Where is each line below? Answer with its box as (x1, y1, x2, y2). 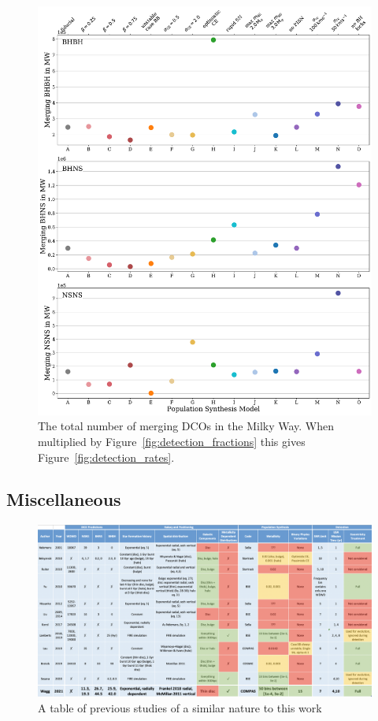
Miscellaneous (6, 487, 121, 511)
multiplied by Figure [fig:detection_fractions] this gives (38, 433, 306, 449)
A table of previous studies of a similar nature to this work (38, 699, 322, 715)
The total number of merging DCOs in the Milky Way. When (38, 418, 335, 434)
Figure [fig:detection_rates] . (38, 448, 175, 465)
